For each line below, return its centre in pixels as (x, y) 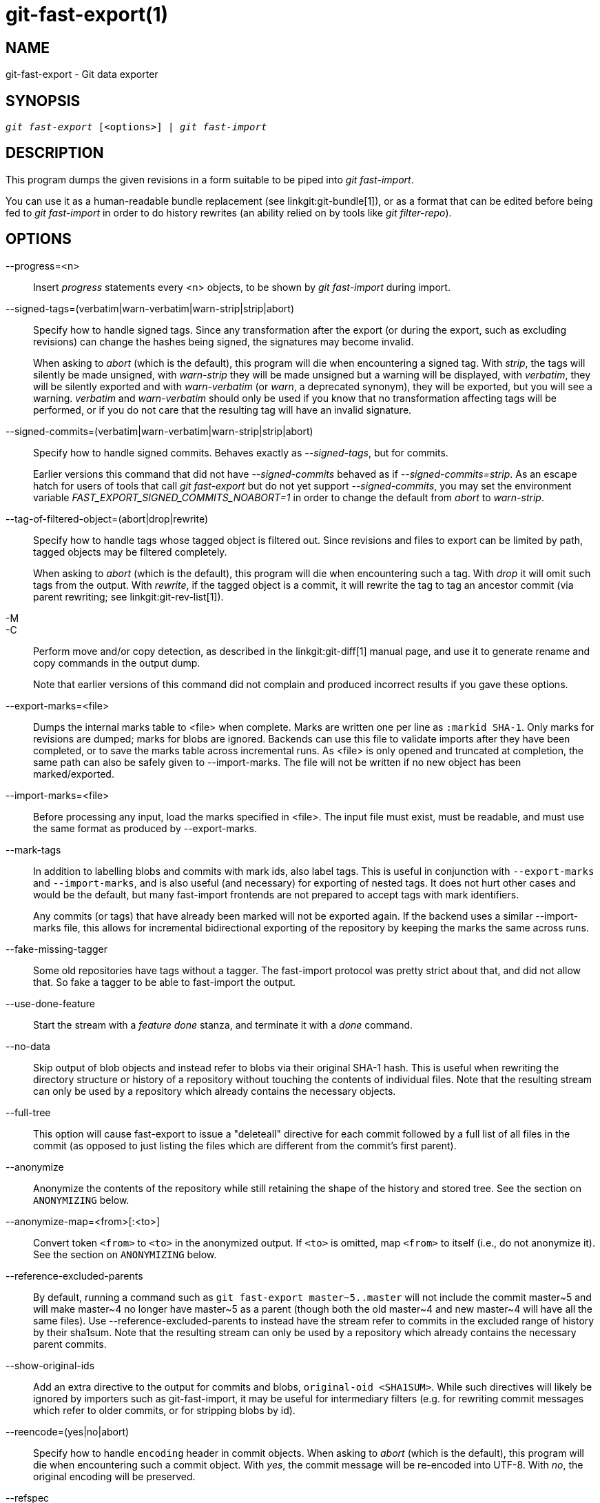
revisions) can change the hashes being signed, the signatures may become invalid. (224, 341)
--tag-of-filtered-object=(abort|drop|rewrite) (107, 518)
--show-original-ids (50, 1365)
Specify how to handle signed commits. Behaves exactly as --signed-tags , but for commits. (241, 452)
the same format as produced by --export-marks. (145, 828)
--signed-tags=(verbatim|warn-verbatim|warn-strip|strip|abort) (150, 308)
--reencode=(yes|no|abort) (68, 1431)
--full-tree (28, 1112)
